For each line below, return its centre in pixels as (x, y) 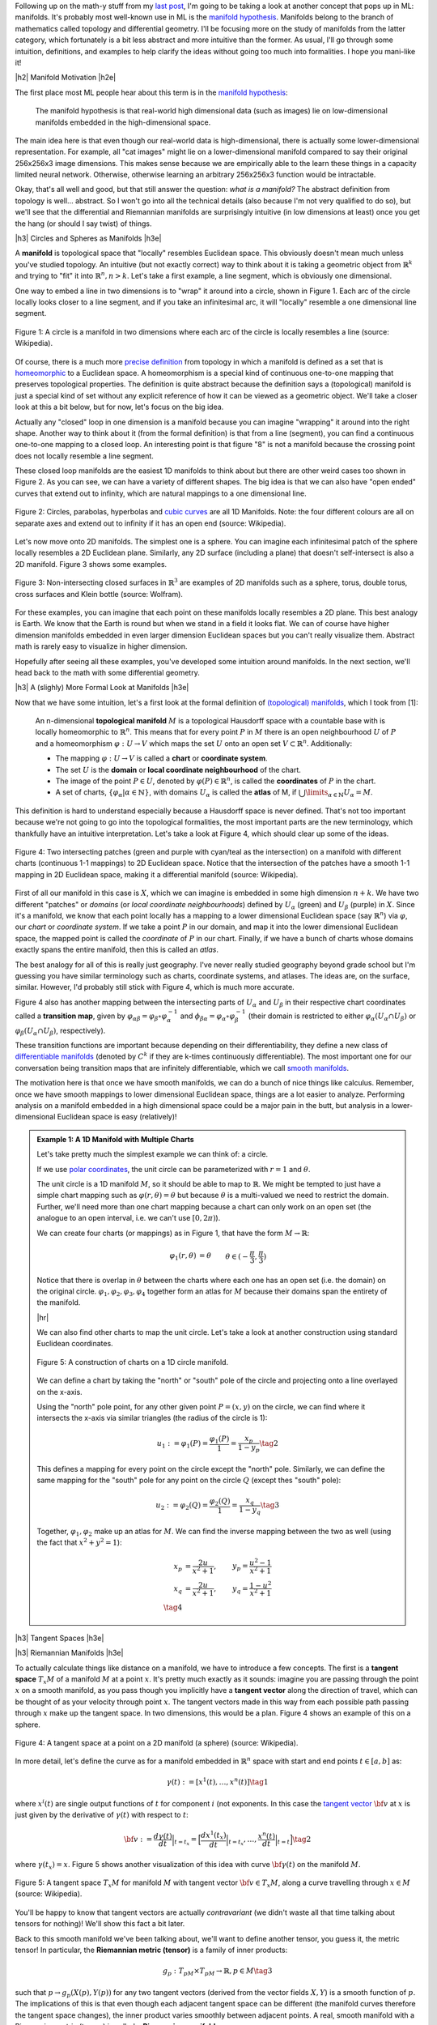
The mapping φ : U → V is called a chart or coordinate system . (161, 758)
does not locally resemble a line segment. (84, 456)
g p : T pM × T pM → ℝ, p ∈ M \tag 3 (217, 1972)
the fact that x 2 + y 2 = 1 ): (79, 1542)
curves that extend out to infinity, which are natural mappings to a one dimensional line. (161, 493)
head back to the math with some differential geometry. (107, 672)
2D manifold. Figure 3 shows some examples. (91, 564)
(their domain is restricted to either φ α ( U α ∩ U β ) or (332, 1017)
